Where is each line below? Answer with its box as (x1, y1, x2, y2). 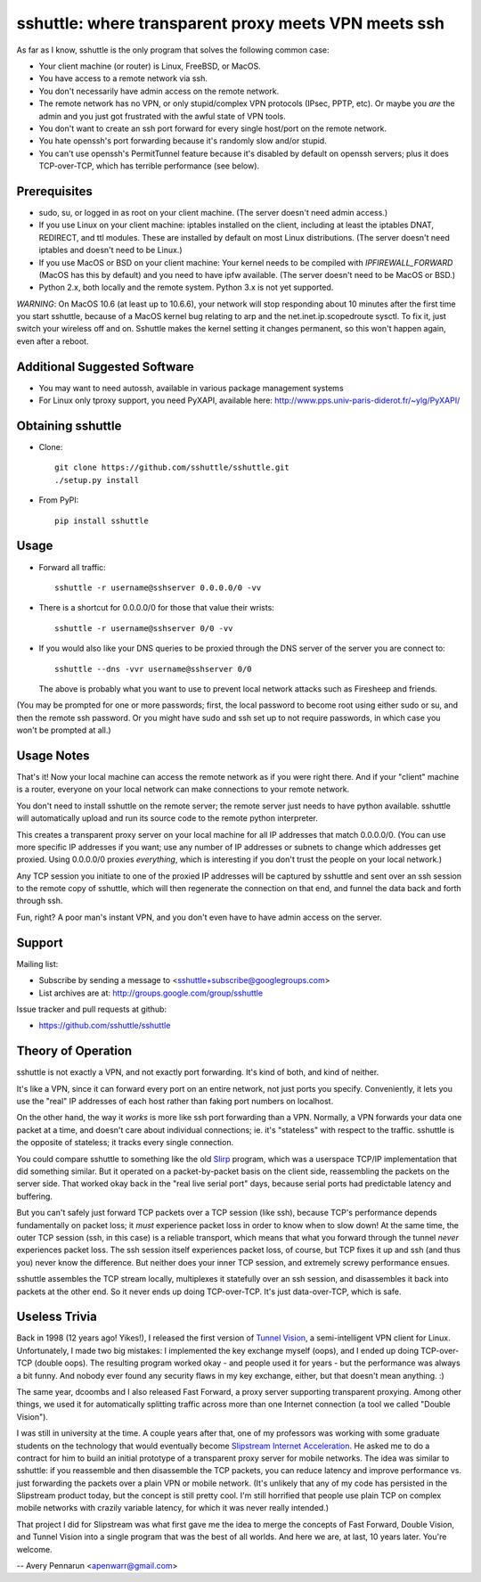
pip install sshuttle (54, 515, 149, 526)
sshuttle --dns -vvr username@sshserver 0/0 (54, 664, 253, 674)
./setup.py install (54, 475, 140, 485)
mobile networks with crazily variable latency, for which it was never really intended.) (16, 1503, 330, 1513)
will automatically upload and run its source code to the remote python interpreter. (16, 813, 318, 824)
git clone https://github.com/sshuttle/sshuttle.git (54, 463, 289, 472)
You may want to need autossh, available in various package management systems (38, 382, 344, 393)
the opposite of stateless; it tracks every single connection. (16, 1137, 234, 1148)
